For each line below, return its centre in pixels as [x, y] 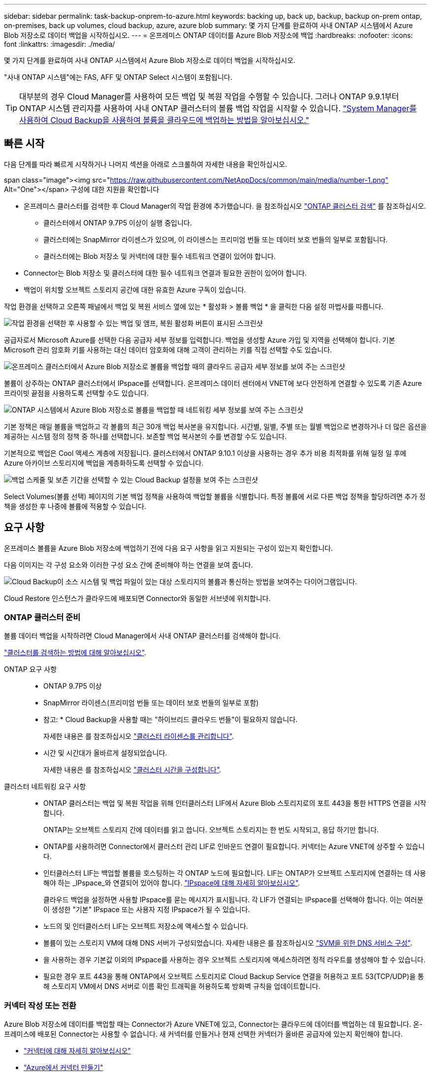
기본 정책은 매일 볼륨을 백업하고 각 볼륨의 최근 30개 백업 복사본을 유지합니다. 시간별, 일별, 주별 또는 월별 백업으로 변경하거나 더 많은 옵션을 [215, 426]
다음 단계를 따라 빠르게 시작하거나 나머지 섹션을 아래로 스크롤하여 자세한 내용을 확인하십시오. [146, 164]
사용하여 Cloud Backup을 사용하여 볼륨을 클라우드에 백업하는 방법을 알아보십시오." [164, 120]
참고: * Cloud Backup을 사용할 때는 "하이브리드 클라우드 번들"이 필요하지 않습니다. [170, 720]
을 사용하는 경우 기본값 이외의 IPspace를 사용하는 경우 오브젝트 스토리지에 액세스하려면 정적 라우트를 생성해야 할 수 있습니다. [234, 960]
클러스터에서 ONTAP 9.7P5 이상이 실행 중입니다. [118, 222]
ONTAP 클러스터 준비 [42, 617]
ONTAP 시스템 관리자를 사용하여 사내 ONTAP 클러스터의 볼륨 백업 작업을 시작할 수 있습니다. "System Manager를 [218, 108]
